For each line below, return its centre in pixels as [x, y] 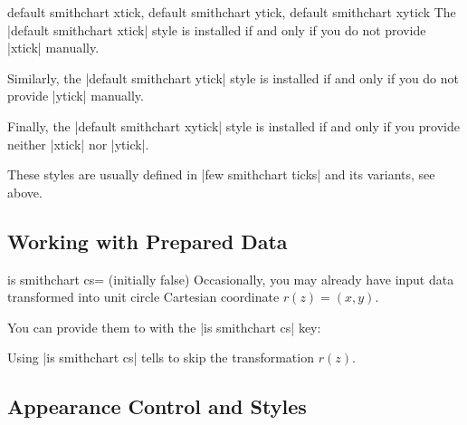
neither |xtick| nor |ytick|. [78, 144]
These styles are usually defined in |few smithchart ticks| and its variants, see [221, 174]
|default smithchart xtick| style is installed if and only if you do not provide [217, 29]
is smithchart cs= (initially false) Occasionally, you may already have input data [231, 279]
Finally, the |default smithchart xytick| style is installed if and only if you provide [233, 126]
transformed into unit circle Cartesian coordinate [143, 297]
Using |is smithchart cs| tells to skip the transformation [161, 357]
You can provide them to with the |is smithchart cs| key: [164, 327]
